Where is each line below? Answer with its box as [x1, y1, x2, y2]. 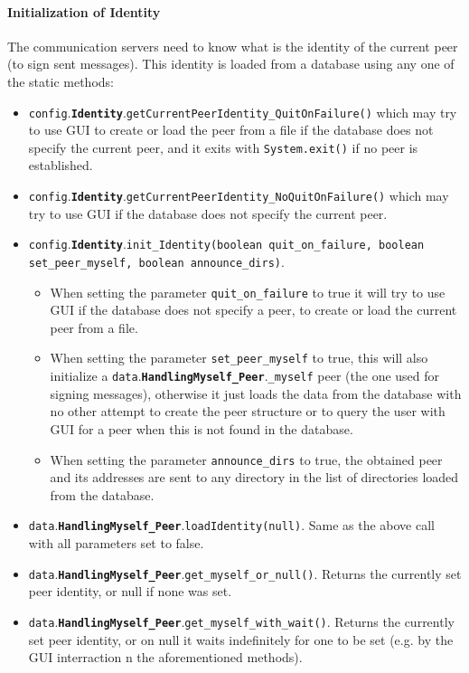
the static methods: [7, 71, 114, 90]
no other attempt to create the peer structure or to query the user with [50, 402, 446, 421]
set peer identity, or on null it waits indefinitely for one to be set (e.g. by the [28, 630, 454, 649]
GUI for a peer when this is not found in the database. [50, 419, 353, 438]
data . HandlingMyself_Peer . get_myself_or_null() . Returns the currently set [28, 564, 462, 583]
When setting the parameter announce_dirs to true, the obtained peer [50, 450, 443, 469]
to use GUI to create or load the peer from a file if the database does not [28, 120, 434, 139]
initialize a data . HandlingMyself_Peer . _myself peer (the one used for [50, 366, 440, 385]
